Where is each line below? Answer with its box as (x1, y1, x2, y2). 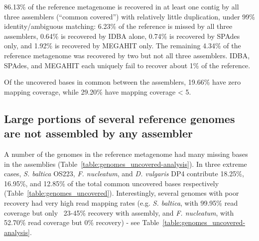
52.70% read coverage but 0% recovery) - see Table (4, 217, 159, 228)
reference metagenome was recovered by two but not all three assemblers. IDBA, (4, 50, 250, 60)
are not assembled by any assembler (4, 125, 193, 141)
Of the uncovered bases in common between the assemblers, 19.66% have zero (4, 77, 241, 87)
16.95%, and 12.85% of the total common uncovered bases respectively (4, 178, 219, 188)
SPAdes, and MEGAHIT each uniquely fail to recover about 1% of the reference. (4, 60, 251, 70)
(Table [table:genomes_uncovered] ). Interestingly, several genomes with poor (4, 188, 239, 198)
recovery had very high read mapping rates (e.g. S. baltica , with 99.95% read (4, 197, 238, 208)
